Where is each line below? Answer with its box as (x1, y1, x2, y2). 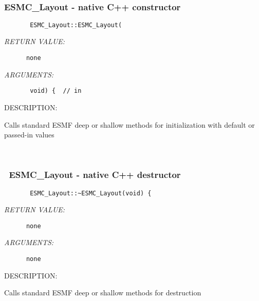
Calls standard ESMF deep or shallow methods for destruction (4, 287, 201, 298)
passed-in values (4, 129, 54, 140)
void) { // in (30, 87, 82, 95)
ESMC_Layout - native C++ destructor (9, 168, 181, 181)
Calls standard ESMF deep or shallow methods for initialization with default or (4, 119, 255, 130)
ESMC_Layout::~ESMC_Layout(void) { (30, 189, 152, 197)
